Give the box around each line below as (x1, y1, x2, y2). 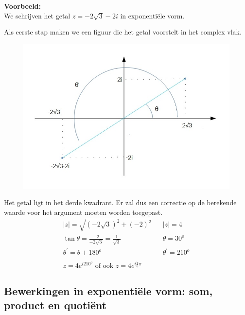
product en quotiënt (4, 297, 107, 313)
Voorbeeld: (4, 1, 41, 11)
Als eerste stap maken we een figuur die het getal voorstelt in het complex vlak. (4, 27, 242, 37)
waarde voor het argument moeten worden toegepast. (4, 207, 163, 217)
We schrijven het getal (4, 10, 70, 20)
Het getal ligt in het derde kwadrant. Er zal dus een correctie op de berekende (4, 197, 237, 207)
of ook (95, 262, 114, 270)
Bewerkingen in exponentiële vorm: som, (4, 283, 213, 298)
